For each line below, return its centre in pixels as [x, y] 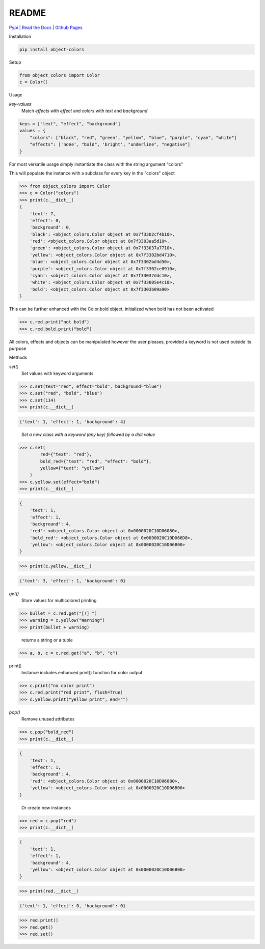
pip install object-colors [52, 49]
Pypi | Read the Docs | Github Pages [46, 28]
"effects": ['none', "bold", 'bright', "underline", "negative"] [110, 144]
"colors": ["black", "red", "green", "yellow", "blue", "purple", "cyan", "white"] [133, 137]
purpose [18, 348]
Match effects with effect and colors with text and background [84, 111]
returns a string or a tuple [47, 640]
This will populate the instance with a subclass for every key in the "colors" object [92, 173]
